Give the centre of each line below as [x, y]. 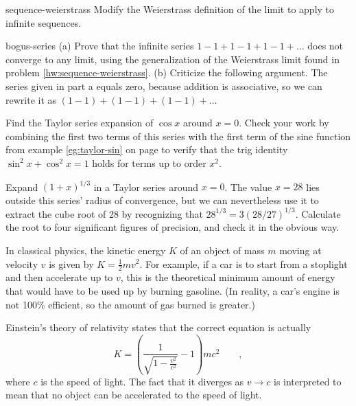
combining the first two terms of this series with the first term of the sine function [178, 136]
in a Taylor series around [146, 187]
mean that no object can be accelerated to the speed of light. [134, 395]
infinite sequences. [44, 22]
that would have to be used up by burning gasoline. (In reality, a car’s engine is [173, 290]
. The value [248, 187]
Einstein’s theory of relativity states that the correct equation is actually [158, 327]
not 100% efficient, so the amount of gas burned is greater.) [130, 304]
